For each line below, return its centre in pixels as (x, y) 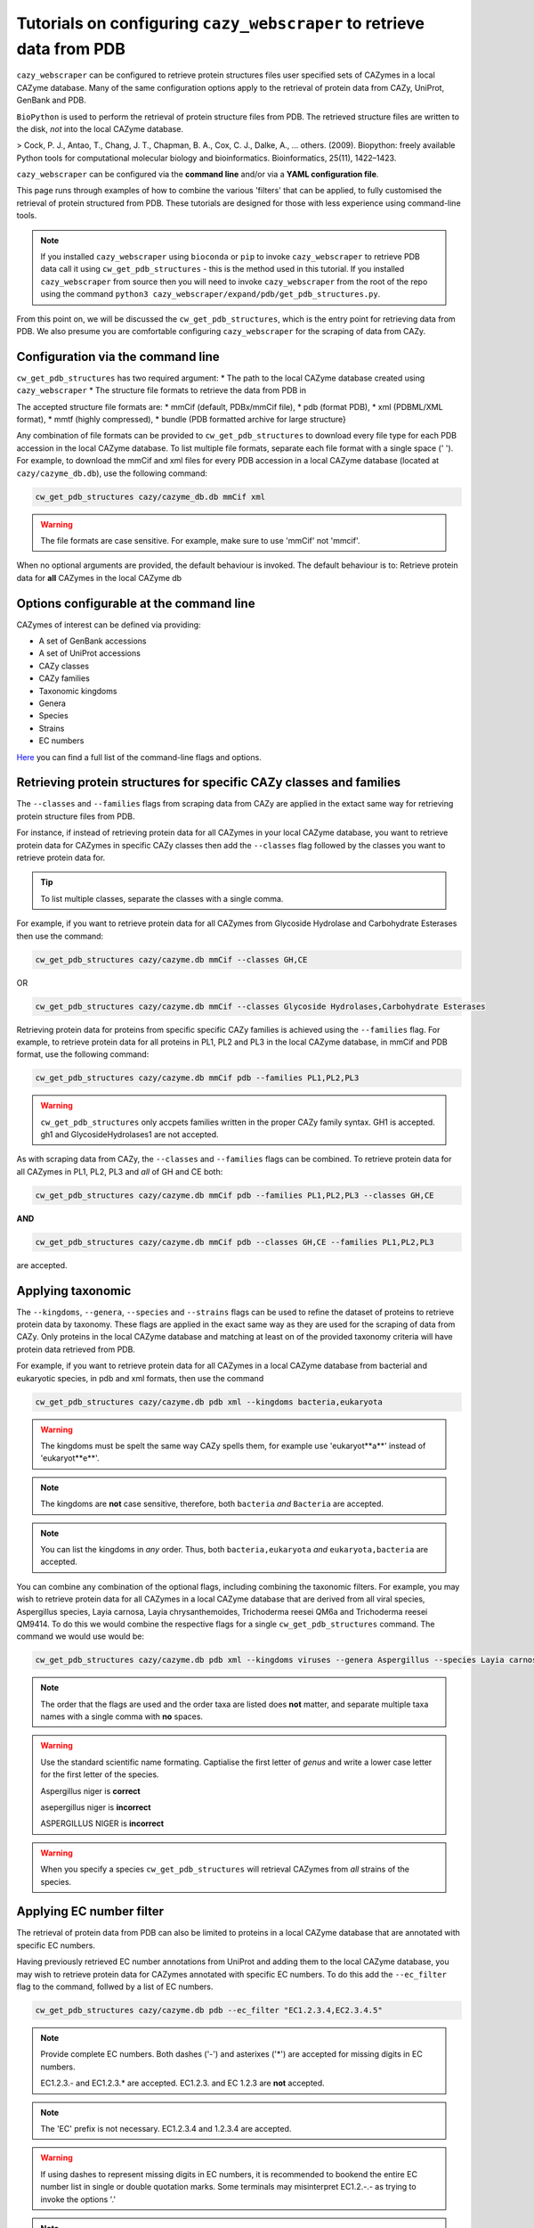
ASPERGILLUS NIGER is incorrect (102, 1823)
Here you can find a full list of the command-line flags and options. (139, 757)
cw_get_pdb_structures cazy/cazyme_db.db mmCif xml (150, 496)
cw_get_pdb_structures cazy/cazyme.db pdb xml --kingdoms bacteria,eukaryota (209, 1402)
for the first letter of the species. (100, 1774)
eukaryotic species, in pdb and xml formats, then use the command (140, 1378)
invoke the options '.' (78, 2199)
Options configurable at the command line (136, 603)
